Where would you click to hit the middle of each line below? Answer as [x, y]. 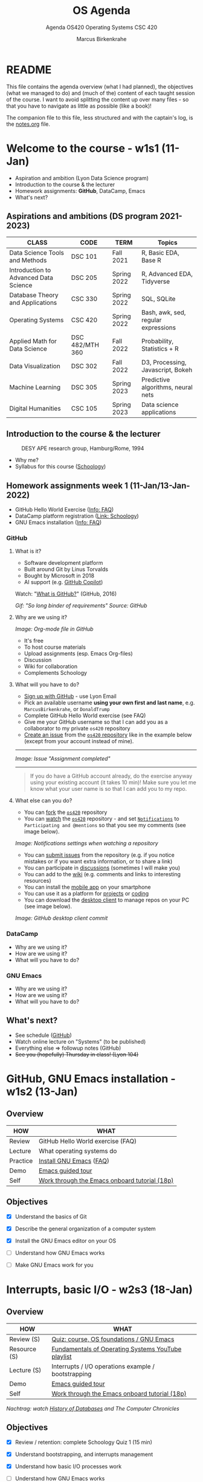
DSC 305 [84, 388]
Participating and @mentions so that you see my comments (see [105, 825]
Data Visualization [35, 366]
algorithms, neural [167, 388]
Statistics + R [160, 349]
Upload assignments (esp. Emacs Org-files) [78, 654]
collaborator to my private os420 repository [77, 729]
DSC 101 [84, 256]
